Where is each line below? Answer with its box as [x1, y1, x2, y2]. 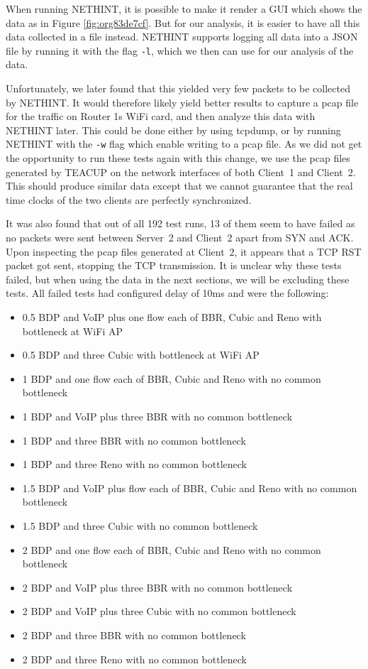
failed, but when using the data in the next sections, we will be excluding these [6, 271, 350, 286]
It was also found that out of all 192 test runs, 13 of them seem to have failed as [6, 216, 355, 231]
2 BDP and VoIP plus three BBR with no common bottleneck [22, 580, 293, 594]
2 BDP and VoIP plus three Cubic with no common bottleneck [22, 604, 296, 619]
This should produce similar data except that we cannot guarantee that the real [6, 178, 353, 193]
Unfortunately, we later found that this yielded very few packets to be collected [6, 81, 350, 96]
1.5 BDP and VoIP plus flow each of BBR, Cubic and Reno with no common [22, 480, 357, 495]
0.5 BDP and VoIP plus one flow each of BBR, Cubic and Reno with [22, 310, 322, 324]
